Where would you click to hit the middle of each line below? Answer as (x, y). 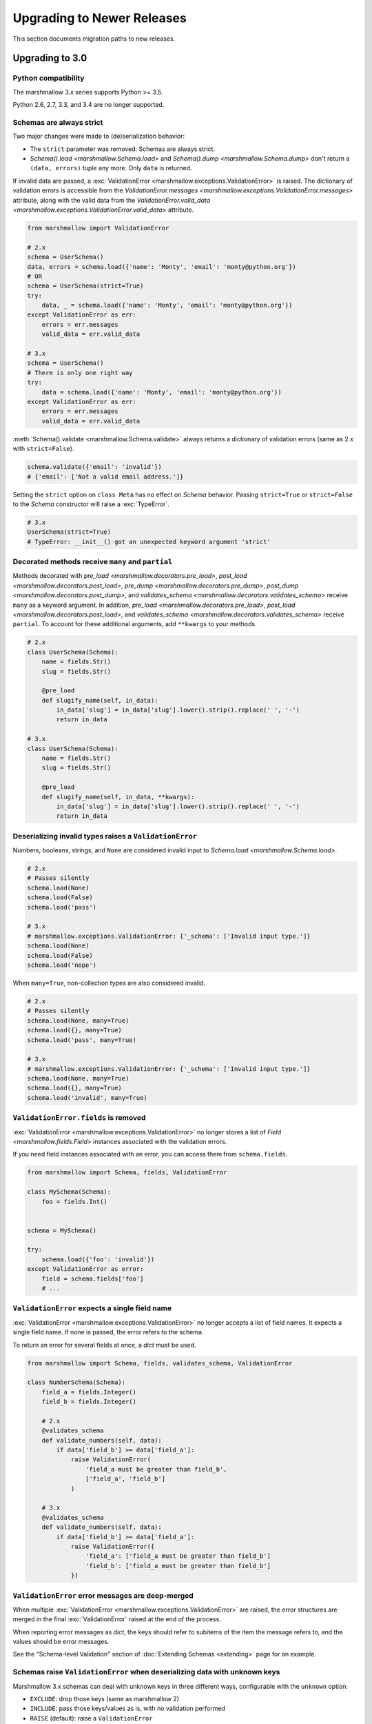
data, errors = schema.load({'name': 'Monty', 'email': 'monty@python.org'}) (162, 267)
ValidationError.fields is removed (79, 1118)
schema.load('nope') (62, 965)
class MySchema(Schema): (69, 1192)
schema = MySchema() (62, 1230)
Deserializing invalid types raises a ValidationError (105, 836)
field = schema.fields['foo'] (93, 1279)
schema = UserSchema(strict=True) (85, 286)
